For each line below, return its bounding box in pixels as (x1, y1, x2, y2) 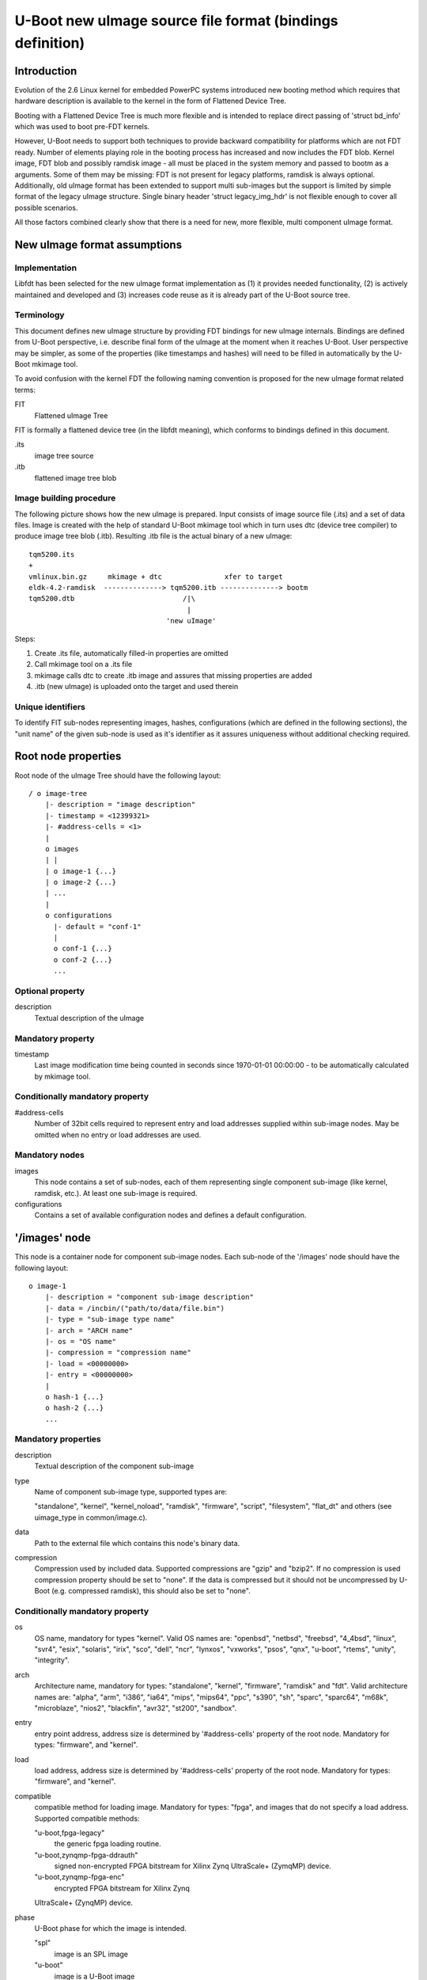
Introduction (14, 64, 77, 78)
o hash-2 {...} (44, 1403, 104, 1413)
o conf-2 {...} (53, 955, 112, 964)
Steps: (14, 634, 36, 643)
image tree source (34, 451, 94, 460)
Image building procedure (14, 493, 116, 504)
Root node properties (14, 749, 122, 763)
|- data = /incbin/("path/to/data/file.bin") (44, 1304, 225, 1312)
